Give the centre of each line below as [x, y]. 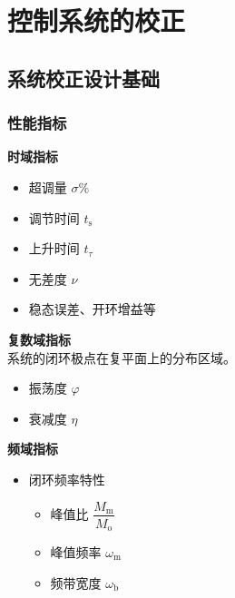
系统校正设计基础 [83, 78]
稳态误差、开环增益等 [92, 309]
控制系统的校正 [97, 20]
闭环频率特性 [67, 479]
